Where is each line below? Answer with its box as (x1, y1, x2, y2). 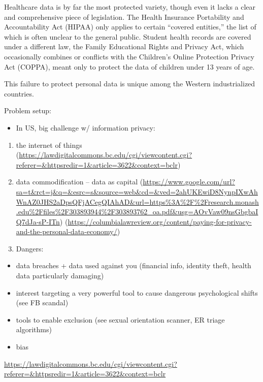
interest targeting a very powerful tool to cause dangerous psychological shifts (16, 287, 258, 298)
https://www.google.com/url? (143, 176, 235, 187)
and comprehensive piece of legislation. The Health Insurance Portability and (4, 11, 244, 22)
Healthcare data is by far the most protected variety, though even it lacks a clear (4, 2, 256, 12)
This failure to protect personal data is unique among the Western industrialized (4, 78, 255, 89)
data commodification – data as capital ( (16, 176, 143, 187)
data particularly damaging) (16, 270, 104, 281)
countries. (4, 88, 34, 99)
